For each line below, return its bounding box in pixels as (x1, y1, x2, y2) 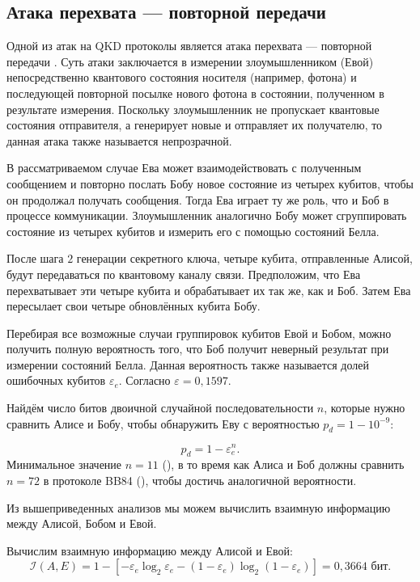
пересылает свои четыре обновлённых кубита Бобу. (6, 297, 261, 314)
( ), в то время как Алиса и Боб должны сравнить (162, 456, 405, 473)
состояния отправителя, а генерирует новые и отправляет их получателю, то (6, 116, 383, 133)
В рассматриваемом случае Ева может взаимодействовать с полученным (6, 159, 362, 176)
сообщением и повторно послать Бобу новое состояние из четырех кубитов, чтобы (6, 175, 414, 192)
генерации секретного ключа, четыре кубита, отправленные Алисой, (76, 250, 413, 267)
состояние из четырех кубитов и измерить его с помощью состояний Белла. (6, 222, 380, 239)
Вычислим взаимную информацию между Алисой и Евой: (6, 542, 293, 559)
